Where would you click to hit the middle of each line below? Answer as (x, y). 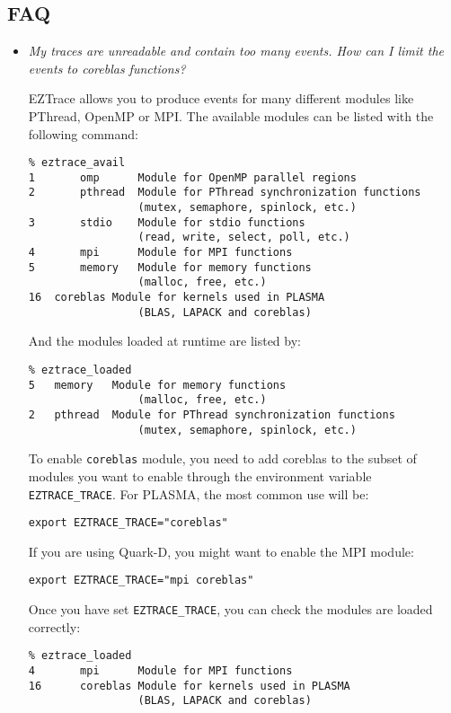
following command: (83, 133)
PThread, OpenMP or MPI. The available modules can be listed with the (231, 115)
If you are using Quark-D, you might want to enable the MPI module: (221, 551)
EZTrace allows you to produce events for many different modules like (221, 98)
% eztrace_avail (77, 163)
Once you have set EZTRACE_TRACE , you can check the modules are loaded (230, 609)
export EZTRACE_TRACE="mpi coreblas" (141, 581)
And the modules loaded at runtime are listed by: (164, 341)
